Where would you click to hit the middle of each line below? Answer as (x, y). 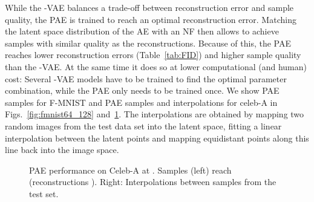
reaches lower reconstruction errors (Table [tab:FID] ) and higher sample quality (153, 55)
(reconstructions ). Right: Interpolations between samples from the (153, 182)
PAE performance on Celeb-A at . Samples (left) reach (130, 170)
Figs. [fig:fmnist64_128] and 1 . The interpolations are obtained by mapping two (155, 114)
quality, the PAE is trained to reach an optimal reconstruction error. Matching (151, 19)
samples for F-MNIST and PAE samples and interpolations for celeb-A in (141, 102)
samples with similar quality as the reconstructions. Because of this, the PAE (148, 43)
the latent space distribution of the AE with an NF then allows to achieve (142, 31)
